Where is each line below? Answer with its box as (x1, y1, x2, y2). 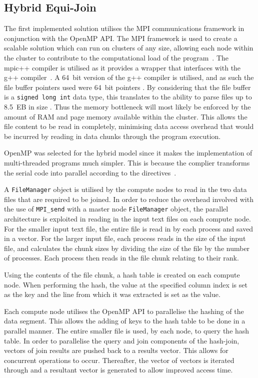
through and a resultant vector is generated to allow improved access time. (4, 364, 233, 375)
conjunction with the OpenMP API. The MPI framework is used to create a (4, 32, 237, 43)
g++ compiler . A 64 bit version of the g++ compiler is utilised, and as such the (4, 72, 254, 82)
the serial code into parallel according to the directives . (4, 167, 176, 177)
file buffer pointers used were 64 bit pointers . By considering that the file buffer (4, 81, 251, 92)
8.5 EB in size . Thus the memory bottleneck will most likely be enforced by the (4, 101, 251, 112)
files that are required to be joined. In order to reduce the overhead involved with (4, 193, 253, 204)
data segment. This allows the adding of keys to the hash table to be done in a (4, 315, 245, 326)
